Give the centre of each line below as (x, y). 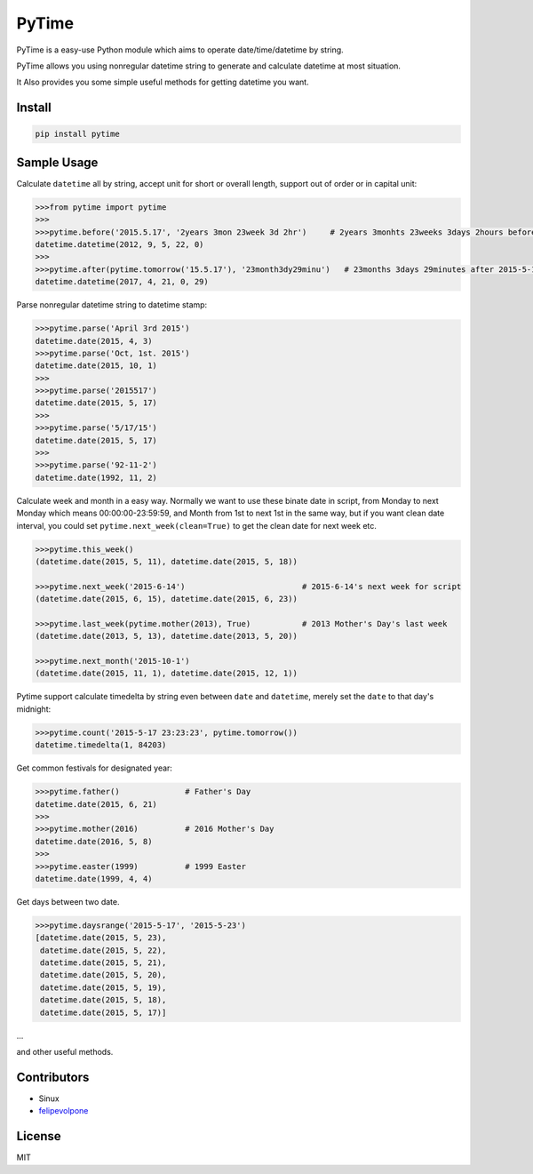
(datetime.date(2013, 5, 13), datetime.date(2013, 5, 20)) (166, 636)
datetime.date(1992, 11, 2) (96, 477)
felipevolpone (64, 1111)
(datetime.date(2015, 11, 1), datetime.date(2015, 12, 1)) (166, 674)
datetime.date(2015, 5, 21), (103, 963)
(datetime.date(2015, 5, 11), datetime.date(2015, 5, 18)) (166, 561)
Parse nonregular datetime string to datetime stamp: (112, 305)
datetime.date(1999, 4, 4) (94, 879)
